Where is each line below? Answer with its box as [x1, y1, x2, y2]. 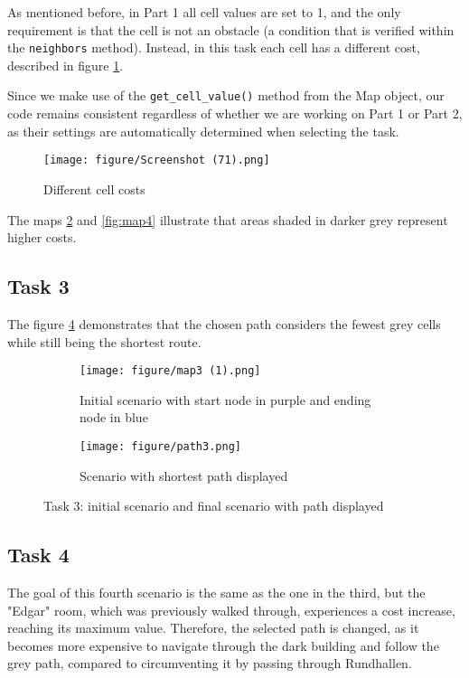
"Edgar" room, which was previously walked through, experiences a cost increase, [7, 600, 455, 619]
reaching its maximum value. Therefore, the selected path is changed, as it [7, 618, 419, 637]
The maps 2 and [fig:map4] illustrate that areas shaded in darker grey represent [7, 210, 448, 229]
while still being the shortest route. [7, 332, 202, 351]
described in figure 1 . [7, 55, 124, 74]
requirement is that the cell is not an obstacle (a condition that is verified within [7, 20, 455, 39]
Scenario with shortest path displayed [80, 466, 288, 485]
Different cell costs [43, 179, 145, 198]
